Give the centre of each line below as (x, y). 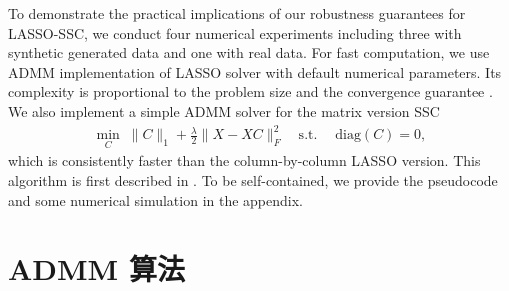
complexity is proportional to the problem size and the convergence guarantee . (250, 91)
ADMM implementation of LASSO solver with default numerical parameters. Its (255, 71)
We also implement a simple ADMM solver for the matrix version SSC (224, 110)
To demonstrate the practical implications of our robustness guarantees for (237, 13)
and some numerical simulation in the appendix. (155, 199)
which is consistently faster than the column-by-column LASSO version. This (244, 160)
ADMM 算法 (96, 268)
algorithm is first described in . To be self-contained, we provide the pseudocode (253, 179)
